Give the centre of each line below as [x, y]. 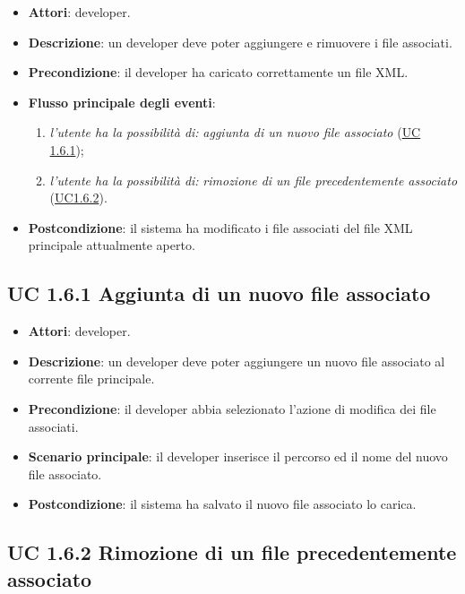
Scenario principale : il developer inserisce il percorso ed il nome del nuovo [238, 456]
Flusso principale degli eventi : [122, 102]
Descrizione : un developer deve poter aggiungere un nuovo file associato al [237, 361]
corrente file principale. [91, 379]
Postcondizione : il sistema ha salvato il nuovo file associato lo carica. [222, 504]
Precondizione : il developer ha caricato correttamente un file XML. [218, 72]
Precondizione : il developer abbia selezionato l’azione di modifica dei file [232, 408]
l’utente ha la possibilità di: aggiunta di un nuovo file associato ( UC [235, 132]
